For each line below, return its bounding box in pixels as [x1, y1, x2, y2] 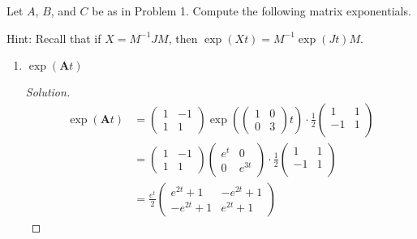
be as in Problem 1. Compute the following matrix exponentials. [92, 2, 411, 19]
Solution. [25, 83, 71, 100]
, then [168, 29, 198, 46]
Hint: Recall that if [6, 29, 101, 46]
